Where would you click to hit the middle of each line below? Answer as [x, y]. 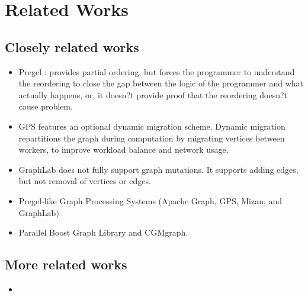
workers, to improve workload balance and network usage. [123, 149]
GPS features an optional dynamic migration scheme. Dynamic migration [152, 126]
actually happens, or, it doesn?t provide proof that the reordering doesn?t [153, 94]
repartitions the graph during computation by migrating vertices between [152, 138]
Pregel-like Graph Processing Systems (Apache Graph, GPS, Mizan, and [150, 200]
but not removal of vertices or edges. [85, 181]
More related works [66, 264]
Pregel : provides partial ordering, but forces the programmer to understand [157, 71]
